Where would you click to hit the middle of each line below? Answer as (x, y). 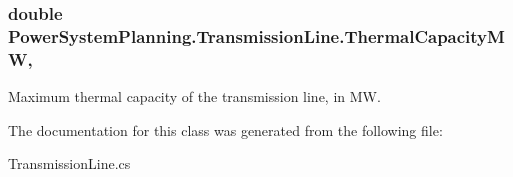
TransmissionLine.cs (69, 163)
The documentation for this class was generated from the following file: (225, 129)
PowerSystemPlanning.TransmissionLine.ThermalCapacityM (256, 35)
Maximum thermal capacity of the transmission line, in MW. (194, 96)
